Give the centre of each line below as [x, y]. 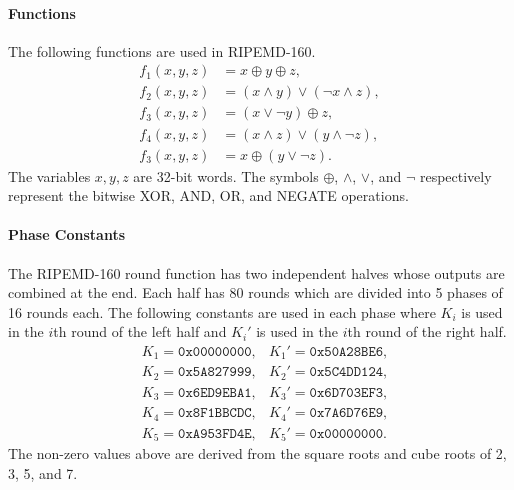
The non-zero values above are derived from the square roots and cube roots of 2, [257, 453]
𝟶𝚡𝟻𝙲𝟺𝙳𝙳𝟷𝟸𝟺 [346, 372]
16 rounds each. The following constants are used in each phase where [222, 311]
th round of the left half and [140, 331]
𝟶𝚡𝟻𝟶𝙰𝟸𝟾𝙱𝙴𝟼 [346, 351]
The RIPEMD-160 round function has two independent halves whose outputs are [256, 272]
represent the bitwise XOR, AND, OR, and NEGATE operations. [208, 195]
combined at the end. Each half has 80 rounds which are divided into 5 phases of [255, 292]
